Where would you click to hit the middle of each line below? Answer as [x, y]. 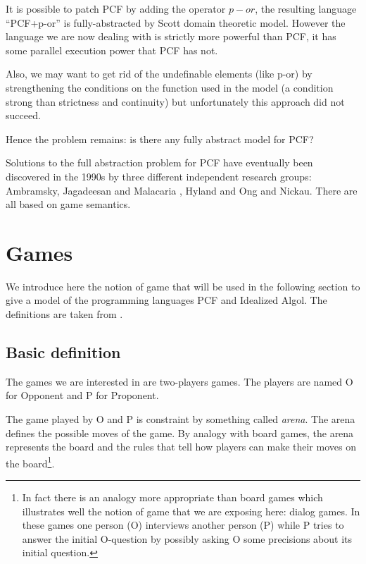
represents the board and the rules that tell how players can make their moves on [181, 447]
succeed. [23, 115]
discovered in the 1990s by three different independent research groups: [159, 176]
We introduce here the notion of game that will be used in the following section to [183, 286]
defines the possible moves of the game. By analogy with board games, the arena [180, 433]
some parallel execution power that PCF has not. [112, 50]
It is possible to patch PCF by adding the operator [116, 8]
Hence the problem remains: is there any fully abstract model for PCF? [160, 139]
